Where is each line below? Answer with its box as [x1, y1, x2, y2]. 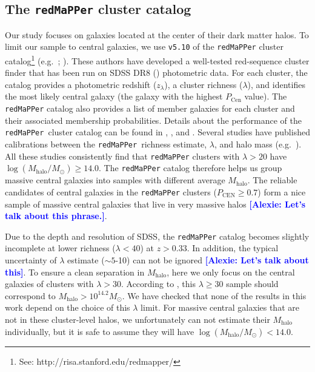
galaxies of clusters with [5, 277, 94, 290]
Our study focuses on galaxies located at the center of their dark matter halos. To [5, 28, 309, 41]
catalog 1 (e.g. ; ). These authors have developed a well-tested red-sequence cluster [5, 53, 310, 67]
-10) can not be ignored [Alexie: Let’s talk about [115, 253, 309, 266]
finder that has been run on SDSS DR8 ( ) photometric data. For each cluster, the [5, 66, 308, 79]
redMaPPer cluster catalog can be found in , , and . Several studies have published [5, 126, 310, 138]
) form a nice [257, 185, 306, 198]
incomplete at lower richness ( [5, 242, 116, 254]
